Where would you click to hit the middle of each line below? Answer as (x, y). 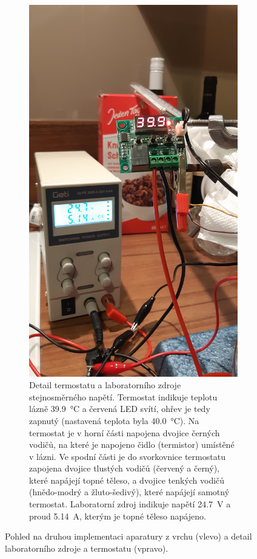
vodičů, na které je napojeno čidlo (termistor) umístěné (132, 444)
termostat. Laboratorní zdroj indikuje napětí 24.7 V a (130, 504)
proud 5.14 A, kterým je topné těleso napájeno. (118, 516)
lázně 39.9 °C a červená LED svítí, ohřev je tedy (120, 409)
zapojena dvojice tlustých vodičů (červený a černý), (124, 468)
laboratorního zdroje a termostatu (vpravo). (87, 548)
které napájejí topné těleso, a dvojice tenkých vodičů (127, 480)
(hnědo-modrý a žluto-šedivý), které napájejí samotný (129, 492)
